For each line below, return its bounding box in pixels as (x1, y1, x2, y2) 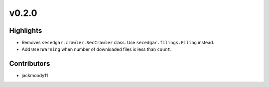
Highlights (9, 26, 42, 35)
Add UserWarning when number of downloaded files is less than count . (21, 46, 172, 52)
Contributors (9, 60, 50, 68)
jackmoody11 (21, 73, 48, 79)
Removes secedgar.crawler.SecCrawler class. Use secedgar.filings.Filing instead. (21, 40, 214, 46)
